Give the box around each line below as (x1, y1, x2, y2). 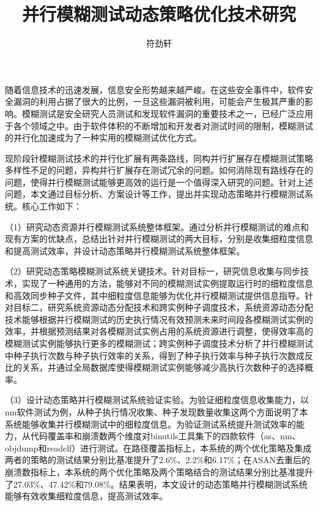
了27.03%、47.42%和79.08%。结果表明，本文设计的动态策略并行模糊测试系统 (5, 477, 308, 490)
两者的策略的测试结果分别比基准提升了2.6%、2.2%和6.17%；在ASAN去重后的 (5, 453, 310, 466)
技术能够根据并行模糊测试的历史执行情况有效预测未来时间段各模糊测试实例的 (5, 312, 313, 325)
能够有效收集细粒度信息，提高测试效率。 (5, 489, 168, 502)
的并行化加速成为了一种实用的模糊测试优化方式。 (5, 131, 202, 144)
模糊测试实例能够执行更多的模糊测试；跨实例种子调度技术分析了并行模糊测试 (5, 337, 313, 349)
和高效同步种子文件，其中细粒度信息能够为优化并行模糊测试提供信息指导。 (5, 289, 305, 301)
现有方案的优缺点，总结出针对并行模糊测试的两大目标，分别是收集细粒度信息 (5, 232, 313, 245)
